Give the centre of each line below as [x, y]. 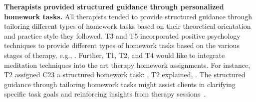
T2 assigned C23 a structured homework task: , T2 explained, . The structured [125, 75]
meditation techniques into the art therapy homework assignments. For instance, [127, 65]
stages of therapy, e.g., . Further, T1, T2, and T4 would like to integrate [115, 55]
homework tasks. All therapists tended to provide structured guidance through [128, 16]
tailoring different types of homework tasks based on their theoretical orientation [128, 26]
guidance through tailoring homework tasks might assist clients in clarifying [120, 84]
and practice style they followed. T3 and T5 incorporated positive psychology [122, 35]
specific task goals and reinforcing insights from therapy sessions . [105, 94]
